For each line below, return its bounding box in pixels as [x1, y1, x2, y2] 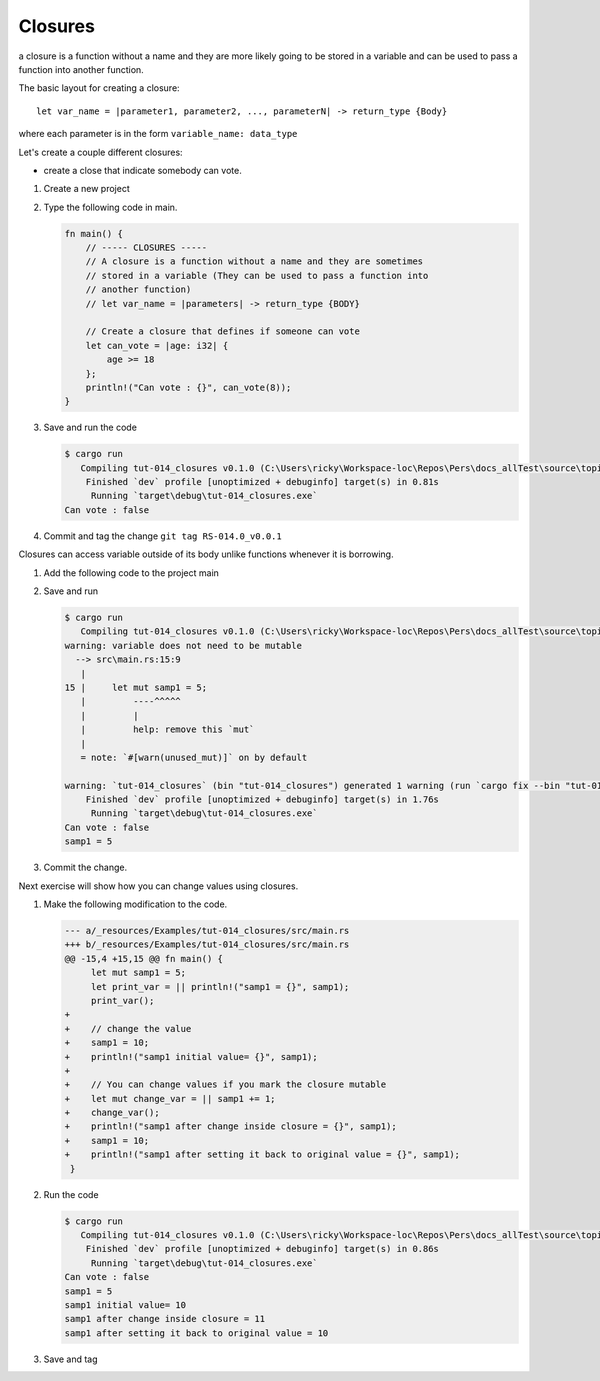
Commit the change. [43, 861, 128, 874]
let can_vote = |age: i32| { [85, 340, 229, 351]
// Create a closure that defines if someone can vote [85, 326, 360, 337]
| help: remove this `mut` [80, 724, 255, 735]
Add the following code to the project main [43, 566, 220, 579]
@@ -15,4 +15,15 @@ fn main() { [64, 953, 224, 964]
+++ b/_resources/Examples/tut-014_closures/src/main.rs [64, 939, 350, 950]
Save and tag [43, 1353, 99, 1365]
